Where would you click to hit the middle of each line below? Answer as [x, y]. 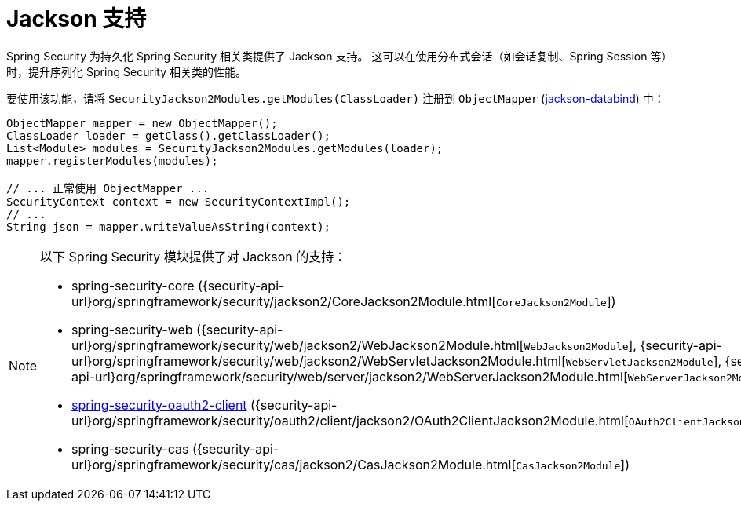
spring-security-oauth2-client [159, 405]
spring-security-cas [130, 449]
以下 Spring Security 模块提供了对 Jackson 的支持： [193, 256]
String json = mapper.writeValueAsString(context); [169, 226]
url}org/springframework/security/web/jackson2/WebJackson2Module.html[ [298, 345]
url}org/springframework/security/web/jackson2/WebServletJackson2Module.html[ [319, 361]
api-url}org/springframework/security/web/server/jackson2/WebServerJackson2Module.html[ [350, 376]
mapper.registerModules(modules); [112, 160]
